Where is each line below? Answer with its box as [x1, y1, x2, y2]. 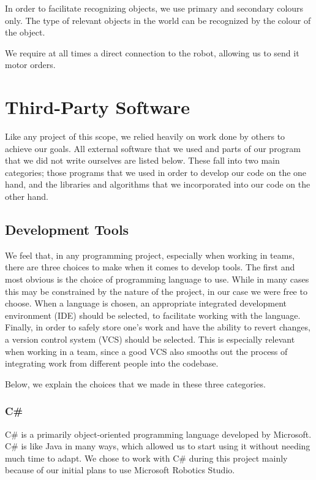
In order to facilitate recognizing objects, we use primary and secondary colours [5, 2, 304, 14]
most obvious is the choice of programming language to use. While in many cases [5, 273, 309, 286]
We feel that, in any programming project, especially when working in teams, [5, 248, 295, 261]
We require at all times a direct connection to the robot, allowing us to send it [5, 46, 299, 59]
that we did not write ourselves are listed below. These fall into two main [5, 154, 280, 167]
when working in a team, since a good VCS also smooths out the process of [5, 345, 288, 357]
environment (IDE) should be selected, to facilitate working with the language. [5, 308, 301, 321]
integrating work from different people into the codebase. [5, 357, 219, 370]
